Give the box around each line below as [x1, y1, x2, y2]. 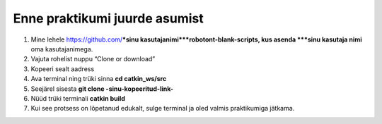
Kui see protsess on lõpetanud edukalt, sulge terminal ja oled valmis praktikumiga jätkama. [30, 104, 295, 113]
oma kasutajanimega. [30, 44, 93, 53]
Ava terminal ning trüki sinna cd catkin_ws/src [30, 75, 167, 83]
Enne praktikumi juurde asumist [13, 11, 204, 26]
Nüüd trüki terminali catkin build [30, 94, 125, 102]
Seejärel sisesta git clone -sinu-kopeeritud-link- [30, 85, 173, 93]
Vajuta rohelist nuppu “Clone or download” [30, 55, 156, 63]
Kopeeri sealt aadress [30, 64, 95, 73]
